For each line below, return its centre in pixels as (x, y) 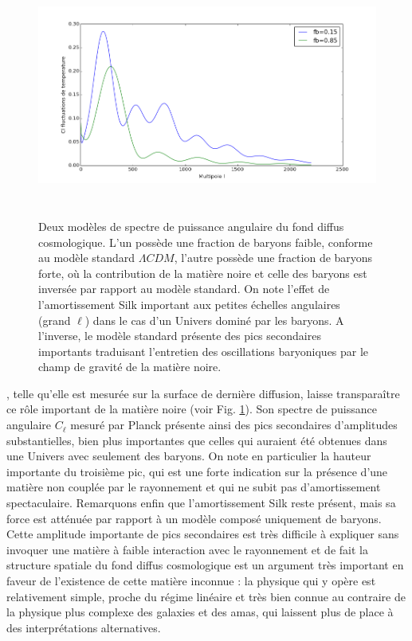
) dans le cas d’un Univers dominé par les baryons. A (214, 320)
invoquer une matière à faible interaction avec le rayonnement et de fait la (187, 549)
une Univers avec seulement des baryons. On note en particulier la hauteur (189, 456)
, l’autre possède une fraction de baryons (273, 258)
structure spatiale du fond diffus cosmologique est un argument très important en (205, 565)
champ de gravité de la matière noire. (130, 367)
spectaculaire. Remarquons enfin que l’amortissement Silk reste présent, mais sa (201, 503)
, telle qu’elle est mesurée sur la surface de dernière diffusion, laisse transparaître (203, 393)
